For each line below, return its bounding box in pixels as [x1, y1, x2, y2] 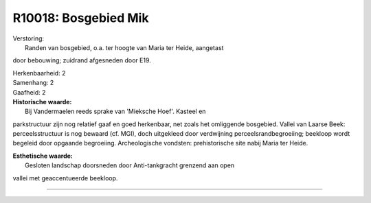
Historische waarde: [12, 97, 72, 106]
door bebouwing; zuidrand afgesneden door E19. [12, 56, 151, 64]
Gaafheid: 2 [12, 88, 46, 96]
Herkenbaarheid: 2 [12, 69, 66, 77]
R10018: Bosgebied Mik [12, 10, 149, 25]
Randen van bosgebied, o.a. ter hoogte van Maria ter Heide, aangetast [25, 43, 224, 51]
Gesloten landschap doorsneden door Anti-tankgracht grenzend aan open [25, 161, 235, 169]
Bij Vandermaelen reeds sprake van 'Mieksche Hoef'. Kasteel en [25, 107, 206, 116]
